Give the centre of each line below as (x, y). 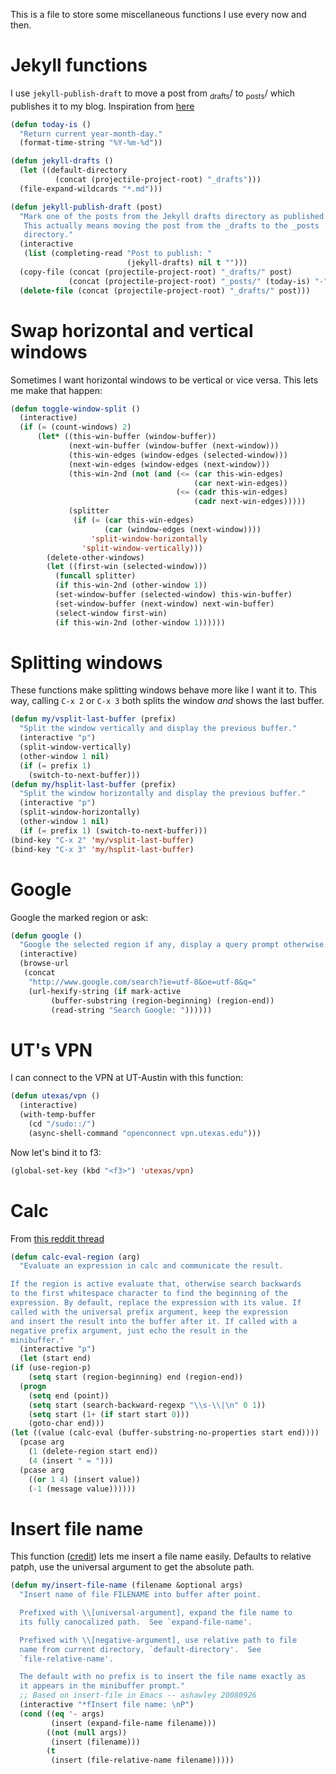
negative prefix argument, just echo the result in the (129, 1330)
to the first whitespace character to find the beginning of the (149, 1294)
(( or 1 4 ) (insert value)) (84, 1479)
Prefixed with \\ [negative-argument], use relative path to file (158, 1640)
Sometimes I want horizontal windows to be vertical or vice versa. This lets (164, 380)
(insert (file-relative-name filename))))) (142, 1760)
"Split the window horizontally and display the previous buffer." (163, 794)
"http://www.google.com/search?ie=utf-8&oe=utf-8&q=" (142, 982)
